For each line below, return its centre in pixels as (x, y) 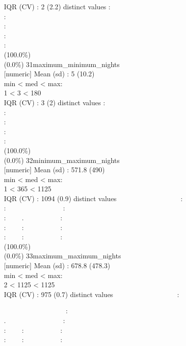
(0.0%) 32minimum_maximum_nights (62, 160)
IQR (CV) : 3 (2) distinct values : (55, 102)
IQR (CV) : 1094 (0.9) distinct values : (93, 198)
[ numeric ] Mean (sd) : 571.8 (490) (54, 170)
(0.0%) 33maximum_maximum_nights (63, 256)
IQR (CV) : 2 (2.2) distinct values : (57, 6)
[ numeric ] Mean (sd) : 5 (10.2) (49, 74)
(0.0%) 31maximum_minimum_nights (62, 64)
